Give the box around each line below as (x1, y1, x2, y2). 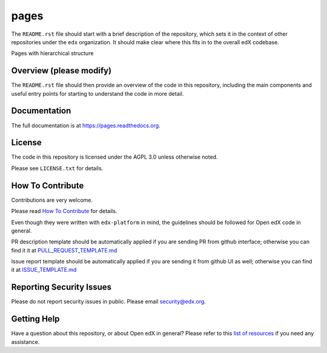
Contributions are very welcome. (11, 196, 93, 203)
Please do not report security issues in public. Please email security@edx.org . (11, 298, 206, 305)
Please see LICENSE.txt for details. (11, 164, 104, 172)
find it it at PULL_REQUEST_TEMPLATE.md (11, 246, 117, 254)
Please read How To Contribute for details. (11, 208, 117, 215)
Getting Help (11, 314, 60, 324)
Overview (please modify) (11, 65, 112, 76)
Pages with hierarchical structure (11, 50, 94, 57)
